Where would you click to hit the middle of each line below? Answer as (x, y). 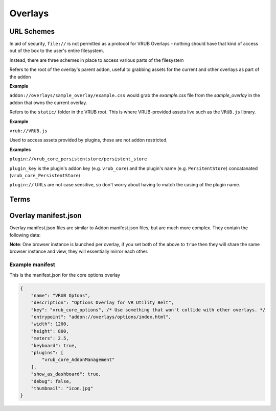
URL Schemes (32, 31)
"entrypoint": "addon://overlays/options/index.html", (101, 317)
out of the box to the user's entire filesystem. (57, 51)
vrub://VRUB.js (29, 131)
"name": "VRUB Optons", (61, 295)
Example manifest (32, 264)
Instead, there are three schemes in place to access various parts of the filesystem (97, 60)
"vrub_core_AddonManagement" (78, 360)
